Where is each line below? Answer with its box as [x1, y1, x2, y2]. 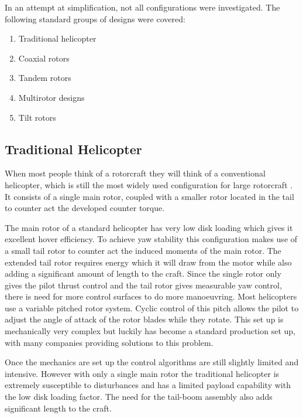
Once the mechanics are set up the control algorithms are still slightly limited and [5, 356, 299, 368]
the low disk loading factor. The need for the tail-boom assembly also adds [5, 390, 273, 403]
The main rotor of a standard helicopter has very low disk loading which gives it [5, 221, 293, 233]
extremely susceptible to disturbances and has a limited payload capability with [5, 379, 291, 391]
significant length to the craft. [5, 402, 112, 414]
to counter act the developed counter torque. [5, 202, 165, 214]
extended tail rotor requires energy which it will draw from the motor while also [5, 256, 292, 268]
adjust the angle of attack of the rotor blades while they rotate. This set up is [5, 313, 284, 325]
